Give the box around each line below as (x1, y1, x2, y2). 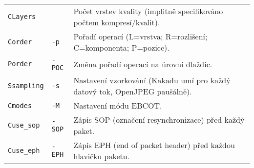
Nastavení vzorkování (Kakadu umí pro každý (73, 75, 231, 86)
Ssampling (8, 82, 44, 90)
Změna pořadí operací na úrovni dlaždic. (73, 58, 212, 70)
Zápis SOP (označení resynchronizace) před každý (73, 114, 245, 125)
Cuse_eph (8, 147, 40, 154)
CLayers (8, 13, 36, 20)
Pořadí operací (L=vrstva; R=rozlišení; (73, 31, 208, 42)
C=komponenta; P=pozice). (73, 42, 169, 53)
